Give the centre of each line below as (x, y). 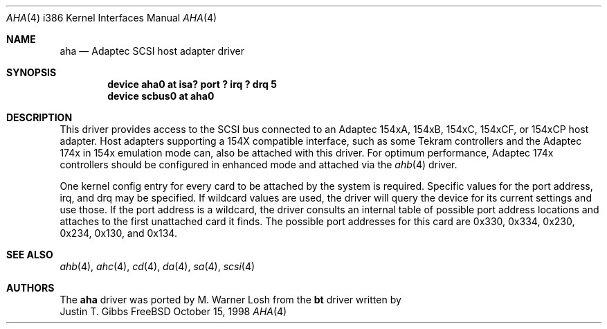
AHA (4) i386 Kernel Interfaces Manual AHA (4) (112, 18)
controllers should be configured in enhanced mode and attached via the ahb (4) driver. (259, 164)
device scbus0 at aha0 (161, 96)
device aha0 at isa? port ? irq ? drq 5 (192, 84)
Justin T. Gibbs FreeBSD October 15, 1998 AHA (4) (173, 311)
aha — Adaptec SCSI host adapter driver (152, 51)
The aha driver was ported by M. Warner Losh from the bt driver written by (230, 300)
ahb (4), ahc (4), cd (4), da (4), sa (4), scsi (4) (157, 266)
